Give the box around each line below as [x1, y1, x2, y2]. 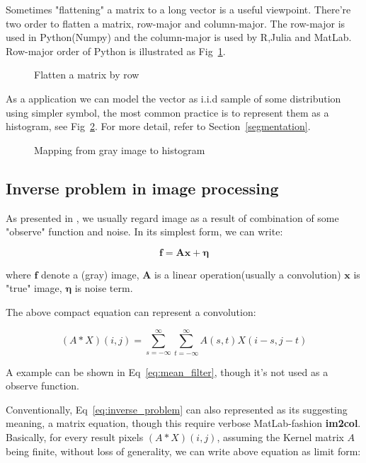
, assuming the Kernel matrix [217, 430, 344, 445]
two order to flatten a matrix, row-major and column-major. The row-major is [6, 16, 345, 30]
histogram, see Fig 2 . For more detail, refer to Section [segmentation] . [6, 119, 311, 134]
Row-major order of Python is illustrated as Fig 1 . [6, 43, 226, 58]
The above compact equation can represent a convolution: [6, 304, 256, 319]
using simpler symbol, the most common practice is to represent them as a [6, 105, 329, 119]
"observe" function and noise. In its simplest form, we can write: [6, 224, 283, 239]
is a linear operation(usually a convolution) [154, 266, 341, 281]
